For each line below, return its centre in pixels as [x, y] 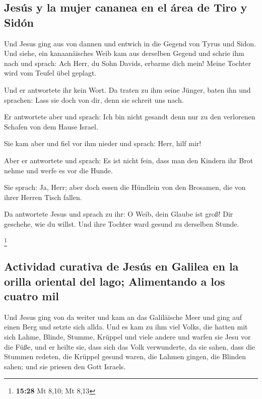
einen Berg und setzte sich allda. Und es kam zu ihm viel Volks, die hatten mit [126, 327]
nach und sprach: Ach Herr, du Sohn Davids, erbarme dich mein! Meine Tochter [128, 63]
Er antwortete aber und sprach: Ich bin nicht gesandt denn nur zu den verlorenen [130, 117]
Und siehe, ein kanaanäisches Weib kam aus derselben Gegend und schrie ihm [124, 53]
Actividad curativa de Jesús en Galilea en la [121, 266]
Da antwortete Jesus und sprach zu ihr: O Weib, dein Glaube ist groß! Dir [119, 214]
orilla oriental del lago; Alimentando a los [115, 281]
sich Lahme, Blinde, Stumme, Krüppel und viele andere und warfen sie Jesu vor [127, 337]
